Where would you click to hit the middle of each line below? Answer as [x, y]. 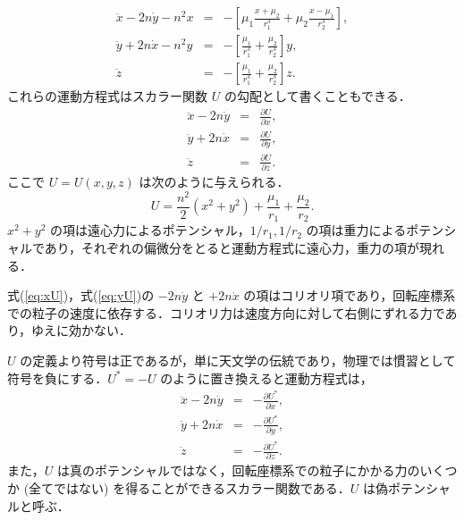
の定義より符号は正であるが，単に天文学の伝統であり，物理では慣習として [238, 361]
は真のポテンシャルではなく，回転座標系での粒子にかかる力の [238, 470]
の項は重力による [356, 230]
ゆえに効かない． [82, 330]
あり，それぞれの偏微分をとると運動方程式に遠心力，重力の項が [232, 248]
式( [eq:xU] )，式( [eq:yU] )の [81, 295]
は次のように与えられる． [214, 182]
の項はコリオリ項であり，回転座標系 [350, 295]
